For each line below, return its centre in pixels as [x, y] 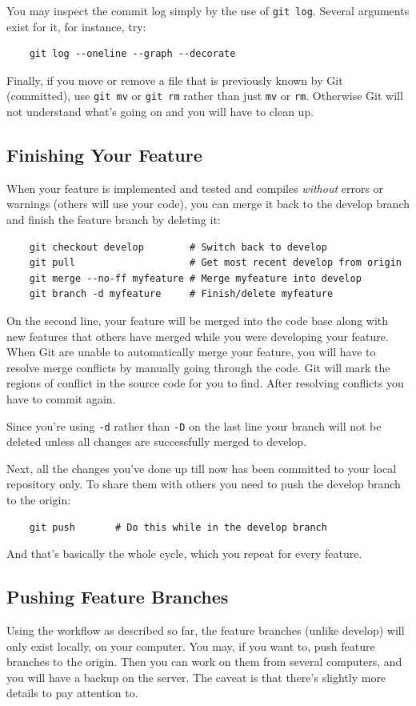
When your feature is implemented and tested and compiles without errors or [195, 188]
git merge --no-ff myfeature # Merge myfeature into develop [195, 278]
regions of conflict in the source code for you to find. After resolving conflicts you [205, 383]
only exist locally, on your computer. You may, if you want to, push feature [191, 646]
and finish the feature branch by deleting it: [114, 220]
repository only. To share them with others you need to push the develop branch [204, 484]
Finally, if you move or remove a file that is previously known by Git [175, 80]
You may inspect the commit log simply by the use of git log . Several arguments [208, 10]
